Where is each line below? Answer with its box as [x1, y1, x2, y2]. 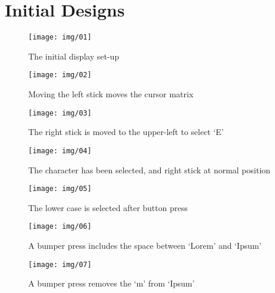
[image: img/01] [28, 33, 92, 42]
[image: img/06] [28, 222, 92, 231]
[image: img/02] [28, 71, 92, 80]
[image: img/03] [28, 108, 92, 117]
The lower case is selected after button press [28, 201, 188, 213]
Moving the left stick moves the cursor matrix [28, 88, 194, 100]
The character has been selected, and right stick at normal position [28, 163, 271, 176]
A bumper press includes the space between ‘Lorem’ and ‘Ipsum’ [28, 239, 261, 252]
